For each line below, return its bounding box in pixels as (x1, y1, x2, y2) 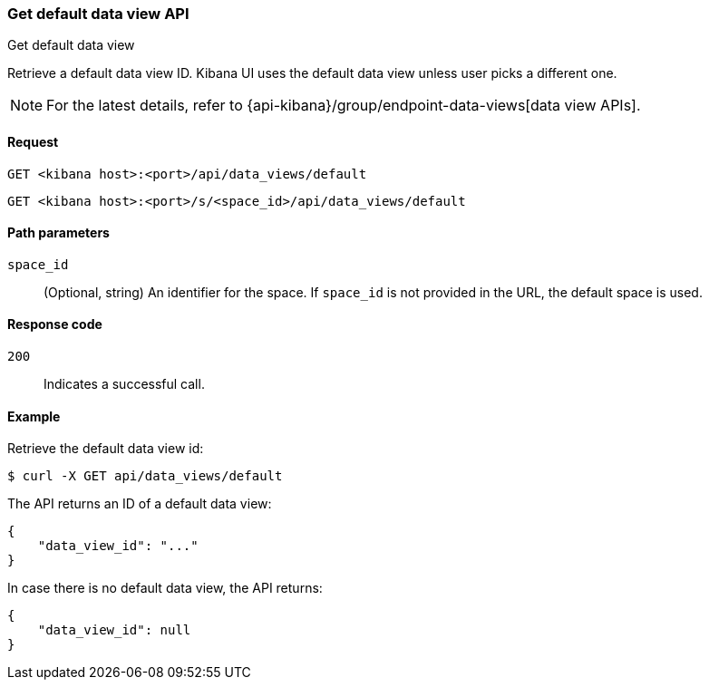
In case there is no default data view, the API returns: (7, 580, 323, 596)
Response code (7, 316, 102, 333)
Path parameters (7, 225, 110, 241)
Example (7, 408, 61, 424)
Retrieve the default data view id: (7, 440, 204, 457)
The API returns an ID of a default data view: (7, 496, 272, 512)
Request (7, 133, 59, 150)
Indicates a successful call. (44, 376, 205, 392)
